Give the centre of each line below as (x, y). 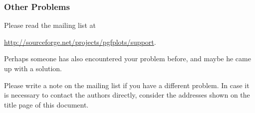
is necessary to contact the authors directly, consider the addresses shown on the (127, 95)
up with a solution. (33, 68)
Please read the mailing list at (50, 25)
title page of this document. (46, 104)
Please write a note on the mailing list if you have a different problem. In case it (127, 85)
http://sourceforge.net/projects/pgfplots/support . (80, 42)
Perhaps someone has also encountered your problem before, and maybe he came (127, 58)
